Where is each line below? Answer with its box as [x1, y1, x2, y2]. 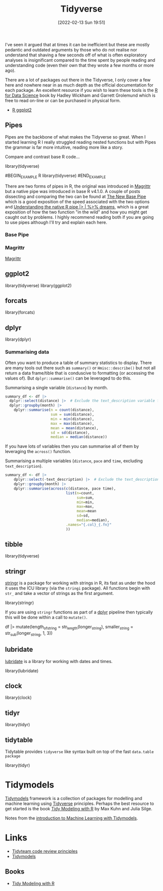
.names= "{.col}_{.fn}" [65, 522, 112, 527]
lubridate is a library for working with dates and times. [5, 658, 113, 664]
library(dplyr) [5, 336, 32, 342]
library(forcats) [5, 310, 35, 315]
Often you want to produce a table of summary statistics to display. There [5, 360, 152, 366]
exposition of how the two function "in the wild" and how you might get [5, 209, 147, 215]
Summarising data [5, 349, 49, 355]
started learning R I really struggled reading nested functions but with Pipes [5, 139, 156, 145]
